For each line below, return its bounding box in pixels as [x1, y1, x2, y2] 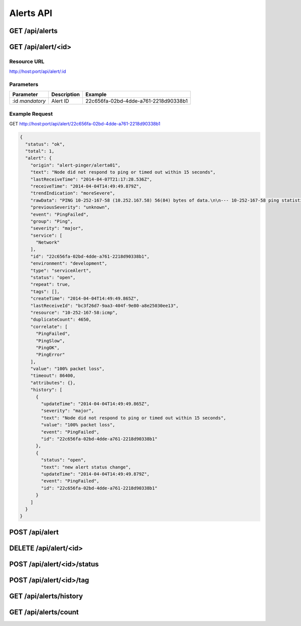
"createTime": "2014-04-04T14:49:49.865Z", [30, 296, 139, 301]
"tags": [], [30, 288, 60, 294]
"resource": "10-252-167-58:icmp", [30, 309, 118, 316]
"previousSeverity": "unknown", [30, 205, 110, 210]
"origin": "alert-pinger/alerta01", [30, 162, 120, 168]
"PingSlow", [36, 338, 65, 344]
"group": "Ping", [30, 218, 73, 224]
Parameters [9, 81, 39, 88]
